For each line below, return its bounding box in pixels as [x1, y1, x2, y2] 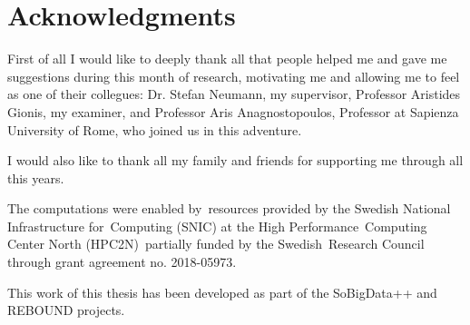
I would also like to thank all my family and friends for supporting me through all [7, 151, 464, 170]
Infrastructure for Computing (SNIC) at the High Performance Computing [7, 216, 427, 235]
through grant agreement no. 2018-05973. [7, 252, 237, 271]
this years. [7, 168, 64, 187]
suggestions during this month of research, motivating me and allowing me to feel [7, 66, 460, 85]
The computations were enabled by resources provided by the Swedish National [7, 199, 451, 218]
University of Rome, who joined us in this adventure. [7, 120, 302, 139]
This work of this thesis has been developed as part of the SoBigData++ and [7, 282, 437, 301]
